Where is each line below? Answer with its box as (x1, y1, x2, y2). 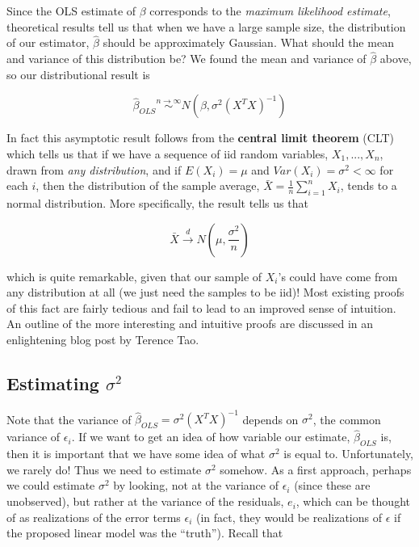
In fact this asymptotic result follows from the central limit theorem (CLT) (6, 129, 395, 146)
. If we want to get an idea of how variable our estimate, (71, 428, 350, 445)
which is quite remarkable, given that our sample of (6, 267, 262, 284)
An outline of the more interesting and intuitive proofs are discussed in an (6, 315, 374, 332)
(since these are (294, 477, 371, 494)
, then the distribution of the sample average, (36, 177, 260, 194)
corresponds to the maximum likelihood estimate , (149, 2, 391, 19)
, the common (312, 410, 381, 427)
